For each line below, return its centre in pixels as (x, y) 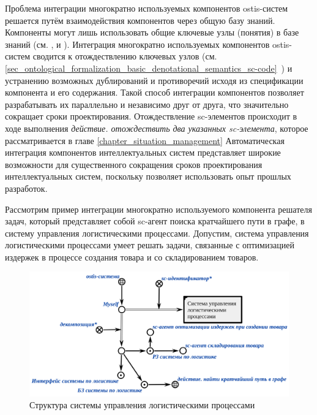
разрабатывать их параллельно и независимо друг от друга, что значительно (147, 104)
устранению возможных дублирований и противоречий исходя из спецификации (154, 80)
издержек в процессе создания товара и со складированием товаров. (132, 257)
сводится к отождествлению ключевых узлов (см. (125, 56)
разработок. (26, 188)
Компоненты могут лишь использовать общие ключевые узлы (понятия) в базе (152, 32)
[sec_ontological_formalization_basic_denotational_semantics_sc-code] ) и (149, 68)
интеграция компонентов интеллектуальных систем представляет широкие (143, 152)
